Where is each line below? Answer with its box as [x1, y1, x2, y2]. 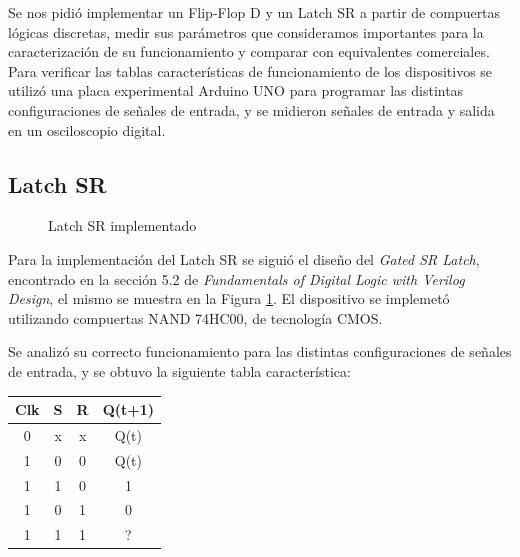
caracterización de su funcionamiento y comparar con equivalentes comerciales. [8, 41, 490, 62]
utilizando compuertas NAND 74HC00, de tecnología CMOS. [8, 307, 383, 328]
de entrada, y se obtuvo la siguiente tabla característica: [8, 360, 351, 381]
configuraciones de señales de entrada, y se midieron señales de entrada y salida [8, 99, 495, 120]
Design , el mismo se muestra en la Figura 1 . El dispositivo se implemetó [8, 288, 450, 309]
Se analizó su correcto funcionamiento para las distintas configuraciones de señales [8, 341, 512, 362]
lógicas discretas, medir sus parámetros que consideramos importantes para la [8, 21, 484, 42]
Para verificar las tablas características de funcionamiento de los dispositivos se [8, 60, 493, 81]
